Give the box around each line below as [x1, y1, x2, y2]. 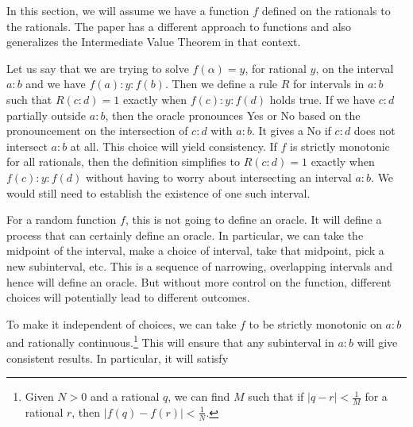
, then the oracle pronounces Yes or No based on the [105, 106, 361, 123]
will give [357, 333, 398, 350]
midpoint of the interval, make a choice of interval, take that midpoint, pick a [6, 242, 384, 259]
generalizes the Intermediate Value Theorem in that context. [6, 33, 301, 50]
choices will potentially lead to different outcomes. [6, 289, 250, 306]
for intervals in [293, 75, 365, 92]
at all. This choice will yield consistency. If [70, 137, 277, 154]
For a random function [6, 211, 117, 228]
